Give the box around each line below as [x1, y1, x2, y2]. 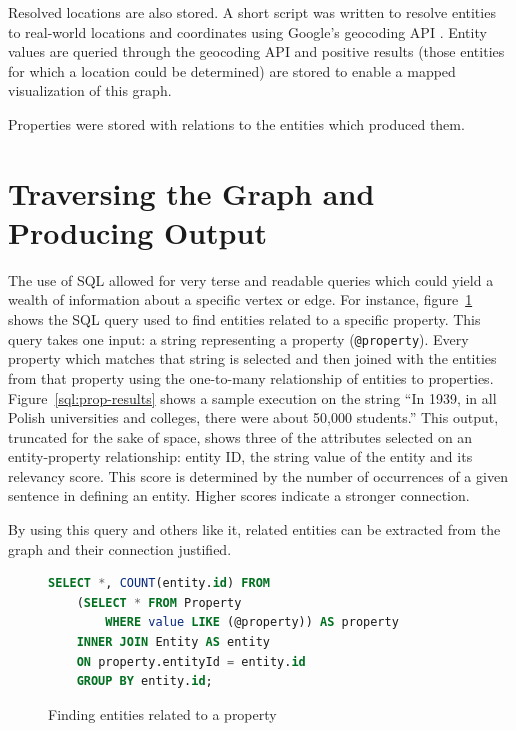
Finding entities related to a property [48, 703, 277, 724]
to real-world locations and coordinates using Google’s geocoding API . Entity [8, 21, 487, 42]
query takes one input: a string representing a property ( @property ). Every [8, 328, 469, 349]
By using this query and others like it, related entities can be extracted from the [8, 519, 501, 540]
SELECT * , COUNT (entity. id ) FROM [48, 576, 270, 591]
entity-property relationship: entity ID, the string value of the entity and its [8, 446, 473, 467]
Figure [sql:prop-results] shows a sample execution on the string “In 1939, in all [8, 387, 497, 408]
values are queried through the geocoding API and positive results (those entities [8, 41, 505, 62]
